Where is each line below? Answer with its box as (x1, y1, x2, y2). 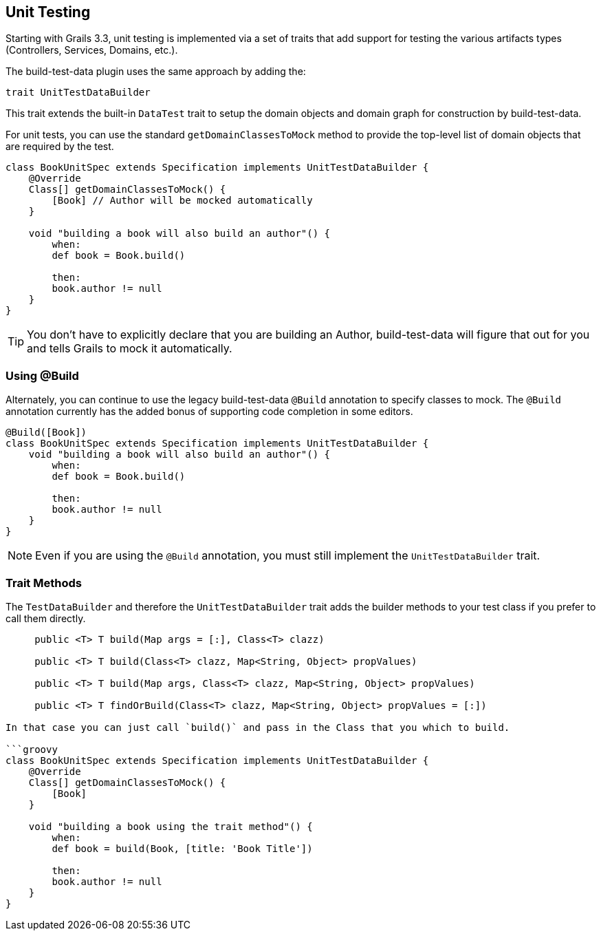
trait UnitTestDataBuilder (6, 87, 151, 98)
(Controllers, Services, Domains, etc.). (6, 44, 178, 56)
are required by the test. (6, 140, 114, 153)
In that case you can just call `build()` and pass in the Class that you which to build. (6, 721, 510, 733)
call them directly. (6, 612, 86, 624)
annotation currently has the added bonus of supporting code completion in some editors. (6, 405, 413, 418)
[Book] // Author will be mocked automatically (52, 195, 313, 206)
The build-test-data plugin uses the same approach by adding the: (6, 65, 306, 78)
